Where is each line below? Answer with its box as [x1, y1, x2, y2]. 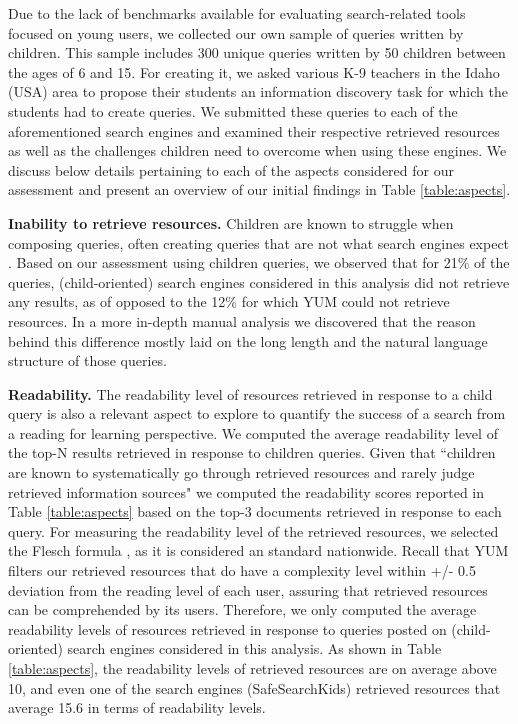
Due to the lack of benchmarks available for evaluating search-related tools [8, 3, 466, 23]
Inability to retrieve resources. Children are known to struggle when [8, 212, 454, 233]
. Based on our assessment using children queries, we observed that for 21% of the [8, 252, 510, 273]
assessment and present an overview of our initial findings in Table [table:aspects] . [8, 179, 511, 200]
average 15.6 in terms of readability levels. [8, 697, 266, 718]
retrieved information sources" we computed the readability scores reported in [8, 481, 485, 502]
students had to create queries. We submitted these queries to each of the [8, 100, 458, 121]
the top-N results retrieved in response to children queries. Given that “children [8, 442, 496, 463]
